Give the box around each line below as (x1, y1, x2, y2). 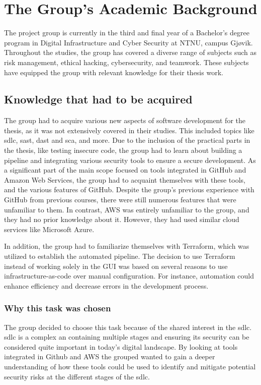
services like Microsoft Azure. (4, 224, 95, 234)
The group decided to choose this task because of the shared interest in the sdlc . (4, 321, 252, 332)
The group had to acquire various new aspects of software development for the (4, 115, 245, 126)
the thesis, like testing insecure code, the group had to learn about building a (4, 145, 242, 155)
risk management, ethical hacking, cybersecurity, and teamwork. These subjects (4, 57, 249, 67)
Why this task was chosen (4, 302, 111, 314)
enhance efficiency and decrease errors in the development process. (4, 280, 209, 291)
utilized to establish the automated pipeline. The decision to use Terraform (4, 251, 235, 261)
